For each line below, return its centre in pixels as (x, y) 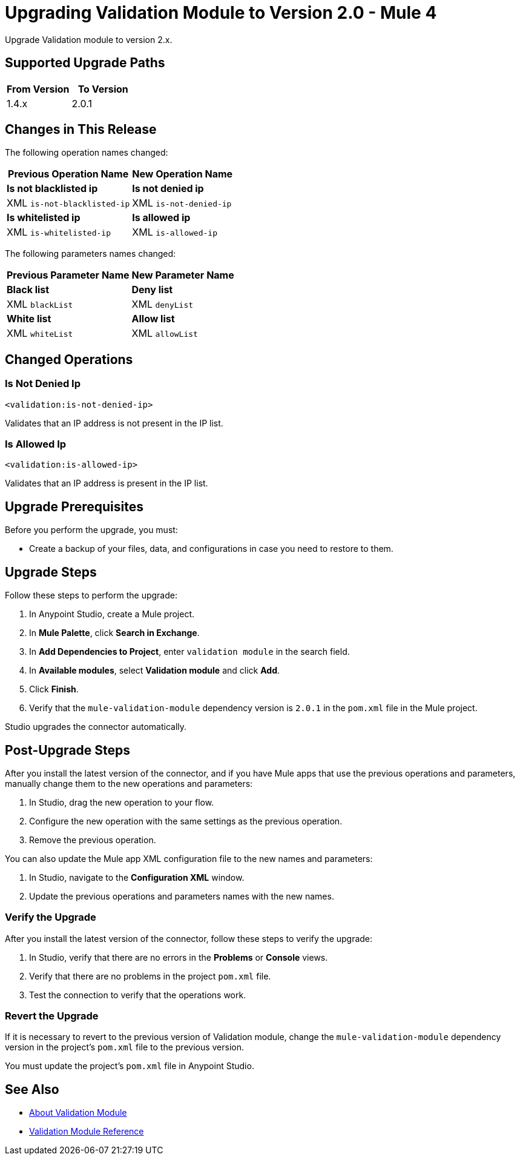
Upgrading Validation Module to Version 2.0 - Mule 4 (221, 13)
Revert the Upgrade (52, 1016)
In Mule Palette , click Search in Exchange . (114, 633)
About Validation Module (78, 1113)
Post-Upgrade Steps (68, 750)
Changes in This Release (81, 130)
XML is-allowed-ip (175, 232)
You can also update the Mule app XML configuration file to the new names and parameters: (189, 858)
